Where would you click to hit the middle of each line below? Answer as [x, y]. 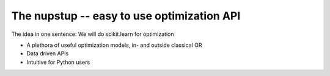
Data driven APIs [48, 54]
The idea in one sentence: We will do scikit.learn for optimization [93, 34]
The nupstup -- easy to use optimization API [126, 16]
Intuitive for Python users [58, 62]
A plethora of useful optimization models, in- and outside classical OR [114, 45]
